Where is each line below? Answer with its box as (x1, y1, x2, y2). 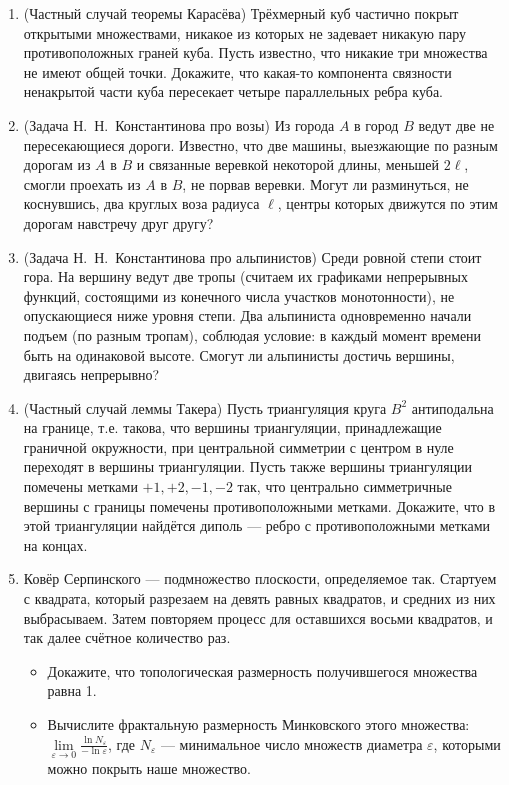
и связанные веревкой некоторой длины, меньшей (136, 154, 440, 175)
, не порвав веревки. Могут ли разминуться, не (182, 173, 469, 194)
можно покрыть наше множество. (47, 757, 251, 778)
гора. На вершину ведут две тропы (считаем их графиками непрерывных (23, 266, 468, 287)
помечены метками (23, 476, 138, 497)
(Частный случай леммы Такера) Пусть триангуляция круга (23, 397, 387, 418)
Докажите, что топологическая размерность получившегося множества (47, 660, 478, 681)
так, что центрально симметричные (237, 476, 452, 497)
